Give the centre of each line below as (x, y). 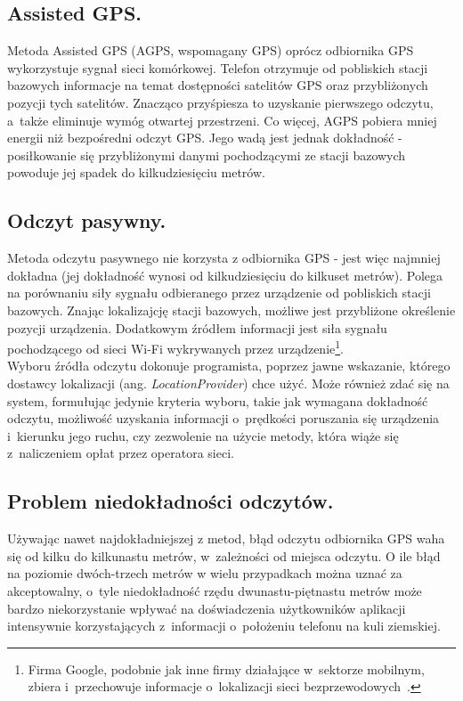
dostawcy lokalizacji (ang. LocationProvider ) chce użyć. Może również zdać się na (228, 383)
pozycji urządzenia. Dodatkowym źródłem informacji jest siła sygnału (197, 327)
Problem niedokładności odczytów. (171, 501)
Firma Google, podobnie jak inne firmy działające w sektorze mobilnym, (226, 668)
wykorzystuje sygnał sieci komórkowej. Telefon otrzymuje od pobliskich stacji (218, 67)
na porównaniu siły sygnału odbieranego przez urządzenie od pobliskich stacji (219, 293)
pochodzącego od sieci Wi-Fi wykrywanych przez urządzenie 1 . (176, 347)
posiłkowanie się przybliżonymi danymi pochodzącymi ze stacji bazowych (207, 155)
